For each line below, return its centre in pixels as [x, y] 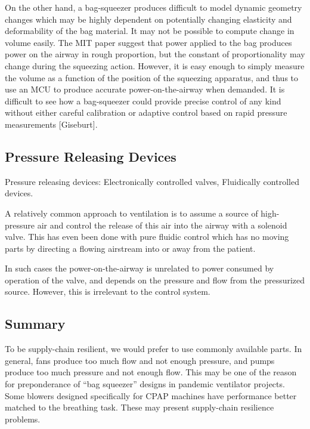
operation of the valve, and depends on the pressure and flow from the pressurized [155, 280]
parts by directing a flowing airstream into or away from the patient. [130, 248]
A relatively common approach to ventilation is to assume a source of [131, 213]
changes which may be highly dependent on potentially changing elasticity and [148, 19]
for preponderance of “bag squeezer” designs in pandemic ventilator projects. [145, 384]
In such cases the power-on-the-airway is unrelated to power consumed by [139, 268]
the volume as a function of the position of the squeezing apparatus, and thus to [152, 77]
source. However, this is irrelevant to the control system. [108, 291]
